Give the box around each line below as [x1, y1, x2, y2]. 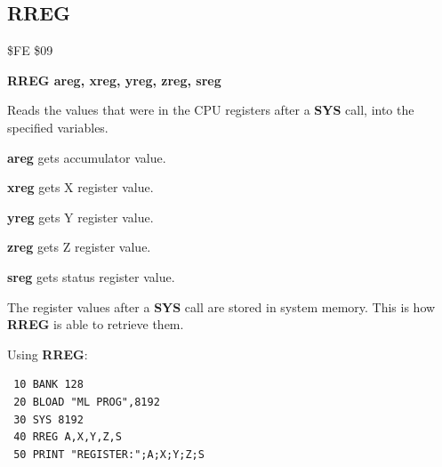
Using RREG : [7, 344, 88, 363]
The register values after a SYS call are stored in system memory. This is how [7, 297, 436, 316]
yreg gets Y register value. [7, 207, 154, 226]
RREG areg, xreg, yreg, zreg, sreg [7, 70, 221, 89]
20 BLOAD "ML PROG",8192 [13, 395, 160, 408]
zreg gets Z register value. [7, 238, 151, 256]
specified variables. [7, 117, 108, 136]
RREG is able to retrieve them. [7, 315, 184, 334]
